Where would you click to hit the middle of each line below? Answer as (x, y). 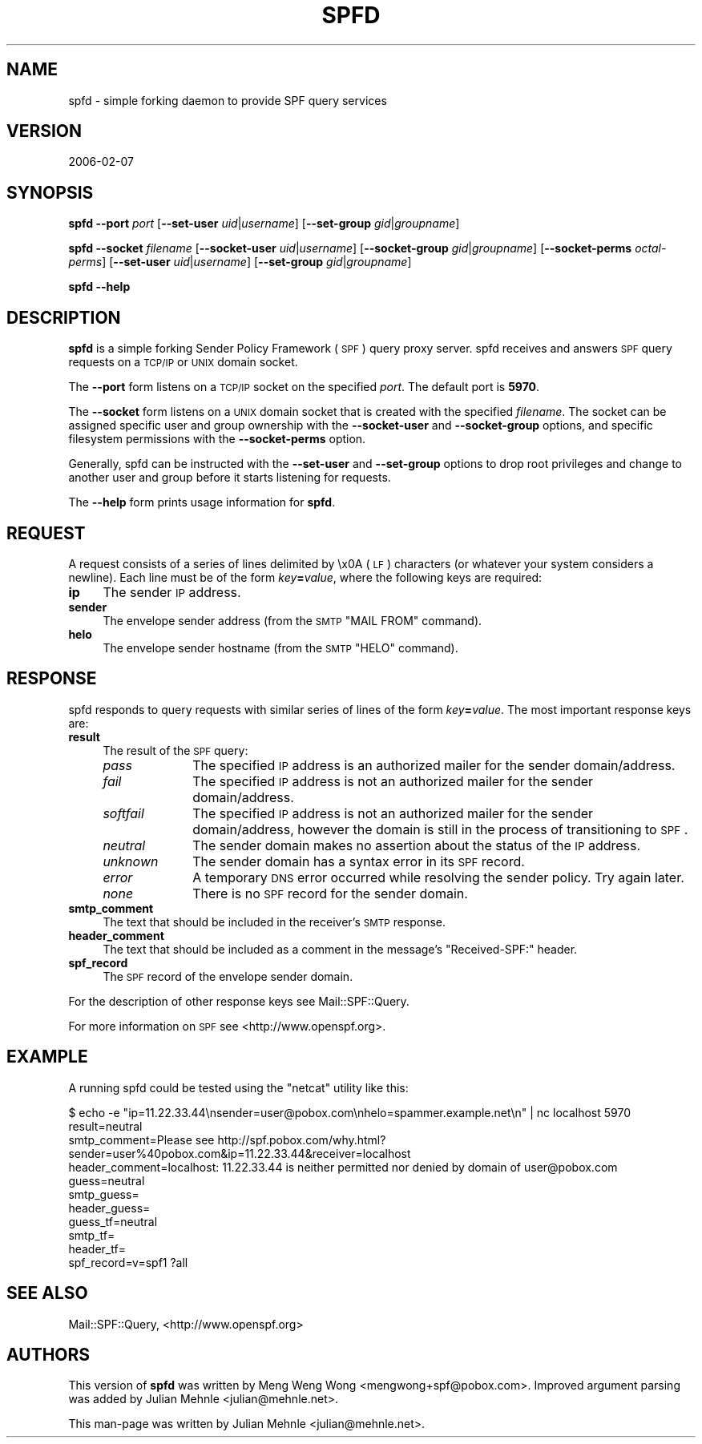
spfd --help (99, 287)
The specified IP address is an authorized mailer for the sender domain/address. (434, 765)
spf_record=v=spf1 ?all (128, 1262)
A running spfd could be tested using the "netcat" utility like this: (238, 1087)
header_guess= (109, 1208)
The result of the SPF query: (175, 750)
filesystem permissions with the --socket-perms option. (217, 439)
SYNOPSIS (50, 192)
